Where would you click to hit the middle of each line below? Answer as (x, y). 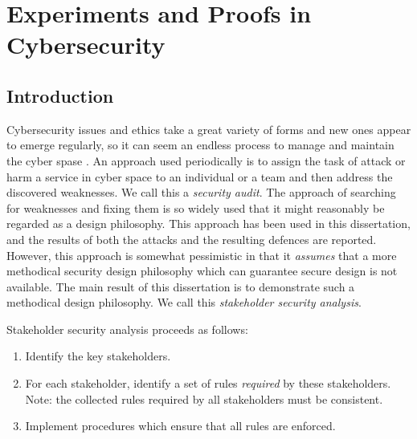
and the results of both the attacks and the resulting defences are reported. (192, 239)
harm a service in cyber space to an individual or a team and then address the (200, 176)
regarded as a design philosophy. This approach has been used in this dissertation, (208, 224)
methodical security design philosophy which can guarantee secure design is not (202, 271)
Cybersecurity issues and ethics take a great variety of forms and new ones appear (209, 129)
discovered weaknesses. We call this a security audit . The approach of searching (201, 192)
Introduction (60, 95)
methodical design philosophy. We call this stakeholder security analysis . (184, 302)
